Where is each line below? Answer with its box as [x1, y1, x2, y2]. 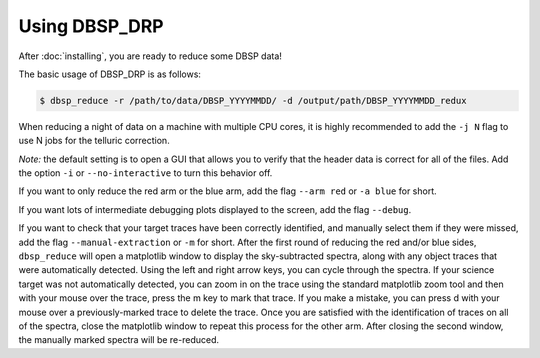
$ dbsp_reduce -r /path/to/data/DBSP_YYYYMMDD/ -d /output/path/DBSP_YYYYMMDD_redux [39, 95, 467, 106]
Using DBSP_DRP [18, 15, 164, 37]
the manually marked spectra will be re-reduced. [18, 334, 220, 346]
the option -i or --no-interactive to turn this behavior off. [18, 167, 273, 179]
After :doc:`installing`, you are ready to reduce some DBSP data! [18, 50, 282, 62]
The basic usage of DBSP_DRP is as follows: [18, 68, 202, 80]
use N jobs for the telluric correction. [18, 135, 170, 147]
